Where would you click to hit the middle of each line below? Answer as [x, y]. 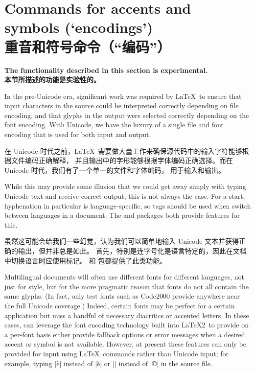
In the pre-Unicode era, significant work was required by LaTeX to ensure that [123, 96]
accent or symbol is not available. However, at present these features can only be [125, 344]
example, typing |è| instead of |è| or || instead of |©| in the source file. [108, 363]
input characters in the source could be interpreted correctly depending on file [122, 105]
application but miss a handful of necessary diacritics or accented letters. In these [127, 315]
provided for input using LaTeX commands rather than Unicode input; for [116, 353]
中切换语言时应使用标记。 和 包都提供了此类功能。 [86, 260]
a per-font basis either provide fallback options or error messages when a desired [125, 334]
